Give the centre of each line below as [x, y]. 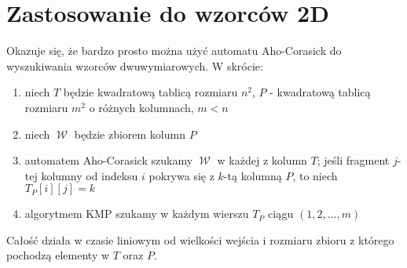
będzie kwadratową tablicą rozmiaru [150, 92]
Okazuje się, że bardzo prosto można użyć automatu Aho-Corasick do [174, 51]
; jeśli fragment [353, 160]
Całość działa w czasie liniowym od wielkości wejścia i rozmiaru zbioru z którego [200, 239]
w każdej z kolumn [262, 160]
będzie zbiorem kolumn [130, 134]
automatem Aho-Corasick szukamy [109, 160]
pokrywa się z [181, 175]
